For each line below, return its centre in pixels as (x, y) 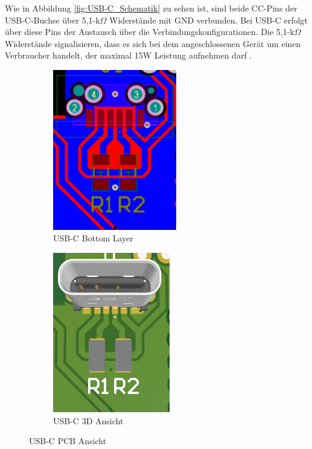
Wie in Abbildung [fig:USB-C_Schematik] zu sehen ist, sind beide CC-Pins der (151, 8)
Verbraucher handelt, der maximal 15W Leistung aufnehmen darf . (129, 55)
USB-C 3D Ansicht (88, 420)
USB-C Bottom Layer (93, 238)
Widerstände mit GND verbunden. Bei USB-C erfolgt (209, 20)
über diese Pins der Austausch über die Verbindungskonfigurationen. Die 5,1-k (150, 32)
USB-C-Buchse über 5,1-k (53, 20)
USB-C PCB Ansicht (68, 441)
